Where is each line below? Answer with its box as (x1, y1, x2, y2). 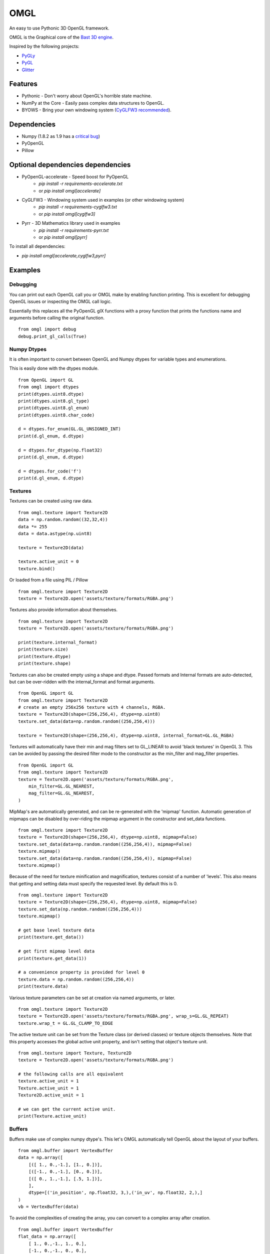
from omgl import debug (18, 327, 76, 332)
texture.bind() (18, 566, 55, 571)
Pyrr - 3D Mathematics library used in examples (21, 220, 120, 226)
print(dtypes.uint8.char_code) (18, 412, 95, 418)
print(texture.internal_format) (18, 640, 97, 645)
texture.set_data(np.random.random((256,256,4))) (18, 906, 142, 912)
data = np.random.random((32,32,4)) (18, 517, 108, 523)
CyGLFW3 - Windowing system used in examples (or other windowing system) (21, 197, 184, 203)
